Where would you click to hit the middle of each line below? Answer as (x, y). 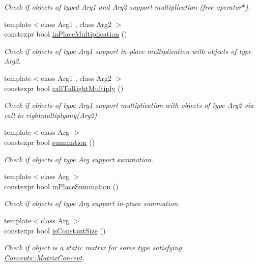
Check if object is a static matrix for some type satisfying (93, 247)
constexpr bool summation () (49, 142)
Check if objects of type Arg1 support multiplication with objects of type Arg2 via (129, 105)
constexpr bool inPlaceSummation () (61, 186)
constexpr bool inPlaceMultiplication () (66, 34)
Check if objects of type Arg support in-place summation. (92, 203)
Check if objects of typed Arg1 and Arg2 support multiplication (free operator (123, 7)
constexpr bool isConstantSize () (55, 230)
